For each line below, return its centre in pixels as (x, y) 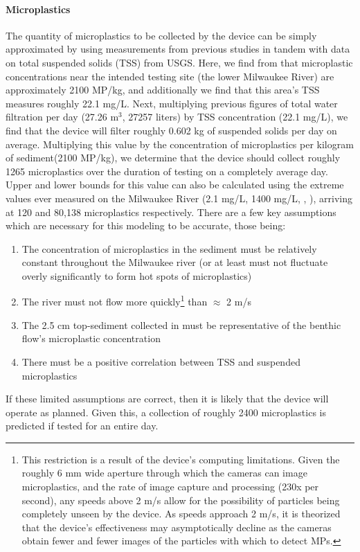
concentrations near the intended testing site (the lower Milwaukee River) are (170, 76)
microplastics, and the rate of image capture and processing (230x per (170, 487)
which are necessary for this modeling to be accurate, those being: (146, 225)
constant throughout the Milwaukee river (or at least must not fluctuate (175, 262)
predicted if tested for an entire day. (82, 426)
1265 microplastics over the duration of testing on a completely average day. (167, 171)
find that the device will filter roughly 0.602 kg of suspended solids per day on (171, 130)
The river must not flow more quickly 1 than (115, 301)
